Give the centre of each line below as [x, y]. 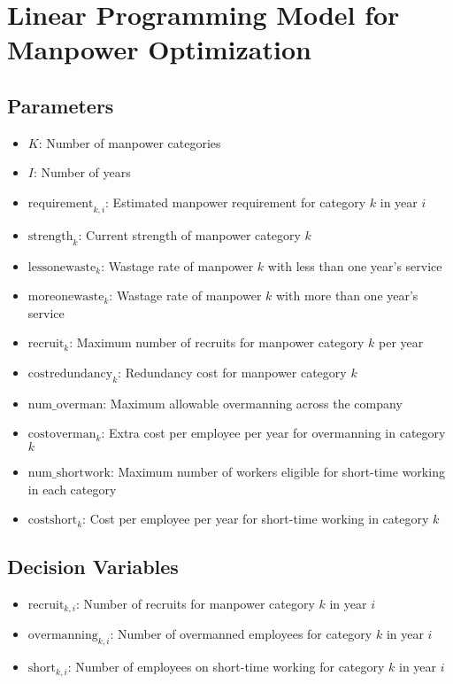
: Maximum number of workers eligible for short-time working [277, 471]
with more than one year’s [347, 295]
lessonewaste [62, 267]
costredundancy [70, 373]
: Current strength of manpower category [189, 234]
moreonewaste [66, 297]
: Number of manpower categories [130, 142]
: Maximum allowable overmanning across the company [253, 403]
